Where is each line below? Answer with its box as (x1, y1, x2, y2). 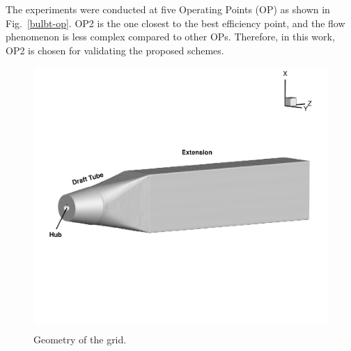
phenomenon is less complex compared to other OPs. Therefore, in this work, (6, 29, 335, 44)
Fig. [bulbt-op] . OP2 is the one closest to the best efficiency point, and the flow (6, 15, 345, 30)
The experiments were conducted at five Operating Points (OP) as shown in (6, 2, 330, 16)
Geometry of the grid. (33, 332, 127, 346)
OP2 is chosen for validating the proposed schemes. (6, 42, 224, 57)
